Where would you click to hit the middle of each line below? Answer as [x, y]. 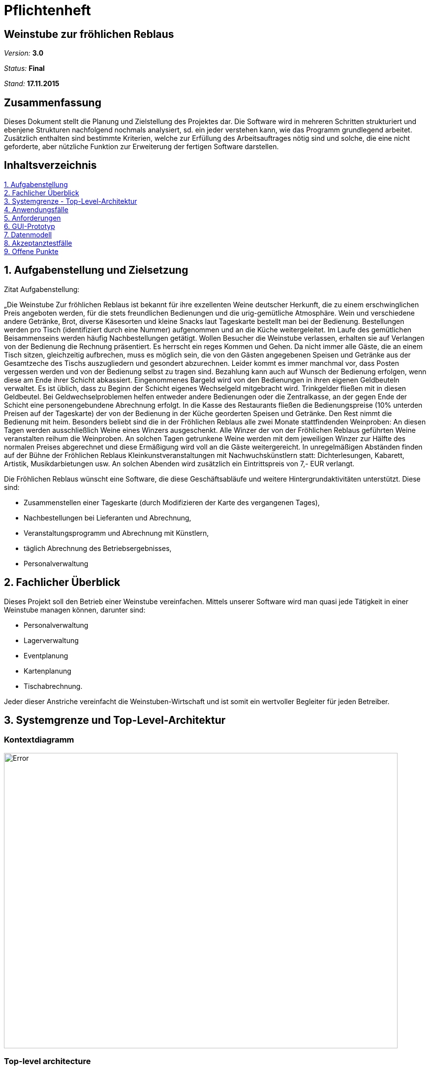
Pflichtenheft [47, 10]
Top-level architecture [47, 1061]
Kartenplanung [47, 671]
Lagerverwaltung [51, 640]
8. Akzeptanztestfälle [38, 243]
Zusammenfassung [53, 102]
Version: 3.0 [24, 53]
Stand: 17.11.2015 [32, 84]
